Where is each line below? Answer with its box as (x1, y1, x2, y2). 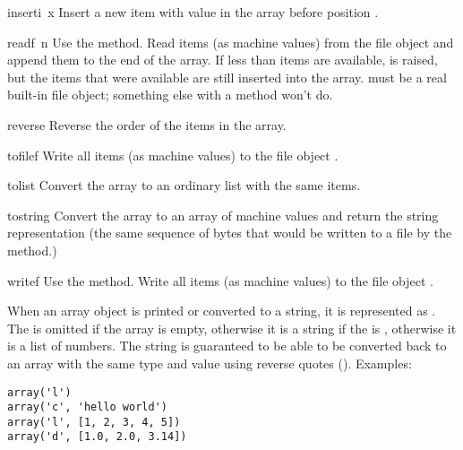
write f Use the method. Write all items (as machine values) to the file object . (7, 271, 433, 290)
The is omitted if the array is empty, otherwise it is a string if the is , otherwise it (7, 318, 457, 337)
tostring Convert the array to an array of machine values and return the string (7, 205, 439, 224)
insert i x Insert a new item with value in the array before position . (7, 3, 379, 21)
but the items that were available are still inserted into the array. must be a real (7, 67, 447, 86)
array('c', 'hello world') (7, 401, 167, 414)
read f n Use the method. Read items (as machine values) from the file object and (7, 32, 454, 51)
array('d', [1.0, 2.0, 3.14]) (7, 430, 187, 444)
